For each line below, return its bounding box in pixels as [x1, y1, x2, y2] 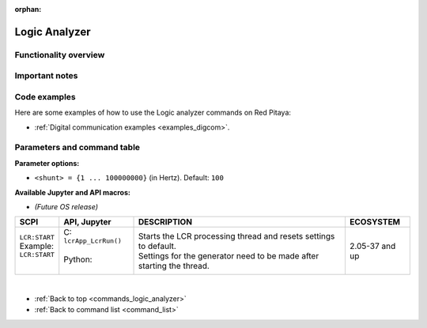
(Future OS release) [34, 202, 99, 211]
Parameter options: [14, 158, 80, 168]
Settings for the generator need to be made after [138, 250, 319, 261]
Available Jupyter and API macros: [14, 187, 130, 197]
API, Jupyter [63, 217, 111, 228]
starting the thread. [138, 260, 210, 271]
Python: [63, 254, 93, 265]
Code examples [14, 91, 77, 102]
